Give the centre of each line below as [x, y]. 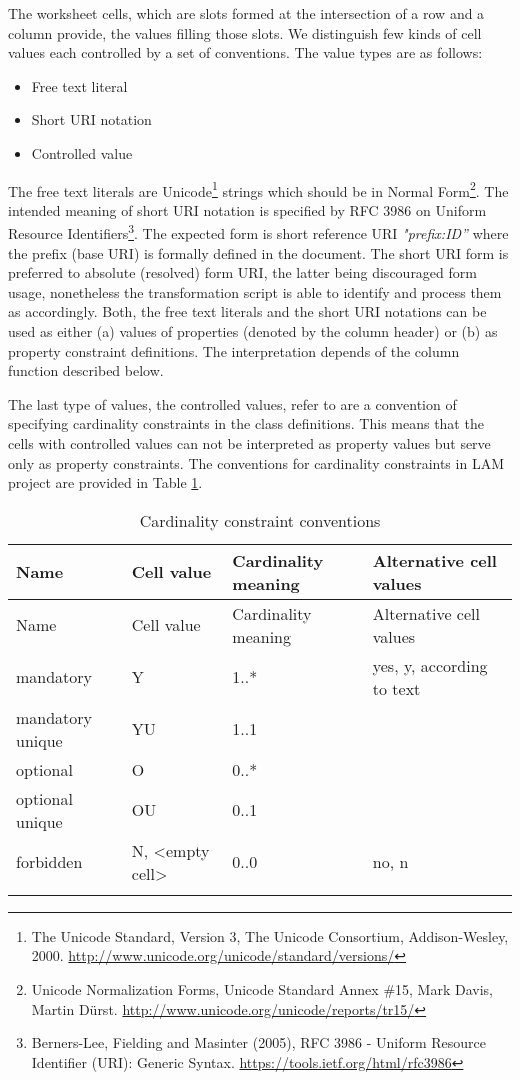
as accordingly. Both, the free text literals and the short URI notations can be [247, 311]
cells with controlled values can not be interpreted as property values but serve [249, 443]
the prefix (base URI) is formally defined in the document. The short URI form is [258, 252]
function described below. [86, 370]
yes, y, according [430, 665]
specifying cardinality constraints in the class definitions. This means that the [246, 423]
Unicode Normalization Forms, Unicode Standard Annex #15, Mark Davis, [262, 988]
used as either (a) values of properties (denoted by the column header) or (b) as [253, 331]
